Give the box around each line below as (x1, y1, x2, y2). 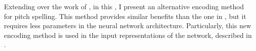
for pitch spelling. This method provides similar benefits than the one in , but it (4, 11, 247, 21)
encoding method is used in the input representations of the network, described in (4, 30, 252, 40)
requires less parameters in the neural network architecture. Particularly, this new (4, 20, 252, 31)
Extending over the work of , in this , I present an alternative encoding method (4, 1, 244, 11)
